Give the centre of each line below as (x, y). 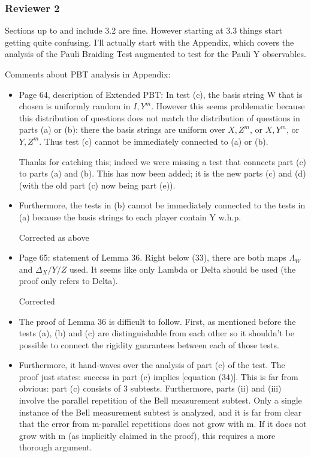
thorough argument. (55, 447)
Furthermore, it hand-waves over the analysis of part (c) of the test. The (152, 365)
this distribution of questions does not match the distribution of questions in (159, 117)
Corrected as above (54, 237)
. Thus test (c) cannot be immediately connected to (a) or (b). (154, 141)
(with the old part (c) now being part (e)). (97, 185)
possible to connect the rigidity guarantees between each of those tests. (149, 344)
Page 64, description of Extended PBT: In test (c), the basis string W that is (161, 94)
